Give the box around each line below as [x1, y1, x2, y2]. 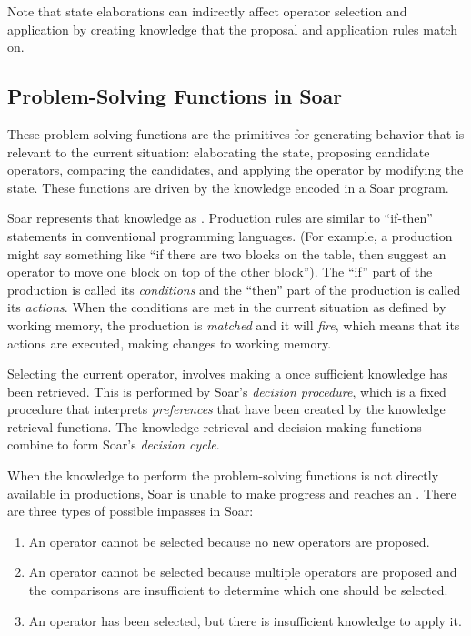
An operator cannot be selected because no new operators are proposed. [28, 531, 430, 550]
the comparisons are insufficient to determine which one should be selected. [28, 580, 448, 600]
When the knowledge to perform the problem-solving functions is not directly [7, 466, 439, 485]
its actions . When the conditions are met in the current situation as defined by [7, 298, 446, 317]
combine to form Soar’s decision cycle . [7, 435, 220, 454]
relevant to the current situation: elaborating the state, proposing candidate [7, 142, 430, 161]
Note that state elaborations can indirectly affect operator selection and [7, 2, 407, 20]
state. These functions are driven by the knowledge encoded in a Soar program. [7, 177, 449, 197]
